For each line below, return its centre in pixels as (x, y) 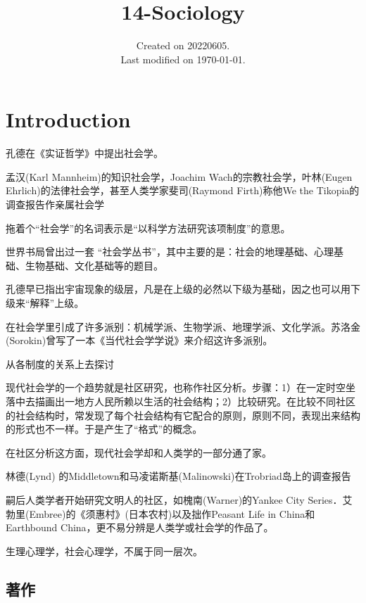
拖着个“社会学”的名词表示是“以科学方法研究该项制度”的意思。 (148, 228)
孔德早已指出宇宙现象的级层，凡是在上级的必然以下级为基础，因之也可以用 (178, 289)
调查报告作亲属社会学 (55, 204)
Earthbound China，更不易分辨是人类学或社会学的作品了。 (140, 527)
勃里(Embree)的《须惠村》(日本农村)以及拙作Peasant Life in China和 (160, 513)
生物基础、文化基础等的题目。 (94, 265)
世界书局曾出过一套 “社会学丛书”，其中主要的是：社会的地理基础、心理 (170, 252)
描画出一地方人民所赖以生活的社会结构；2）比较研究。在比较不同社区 (195, 401)
